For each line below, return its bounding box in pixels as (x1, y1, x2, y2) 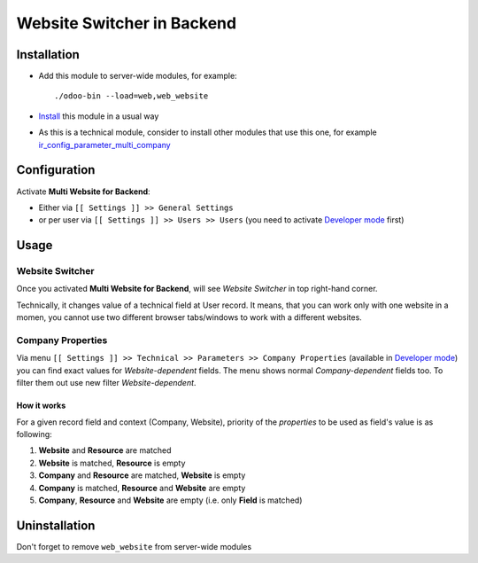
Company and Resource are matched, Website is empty (38, 470, 246, 481)
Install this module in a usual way (38, 111, 159, 121)
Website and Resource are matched (38, 445, 172, 456)
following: (16, 428, 52, 439)
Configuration (16, 162, 96, 177)
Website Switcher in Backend (16, 13, 237, 33)
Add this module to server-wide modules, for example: (38, 71, 238, 82)
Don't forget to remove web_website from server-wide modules (16, 541, 252, 551)
